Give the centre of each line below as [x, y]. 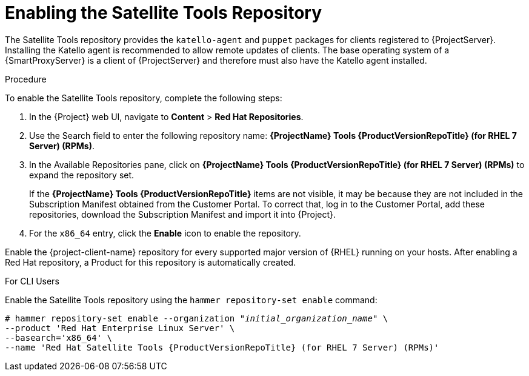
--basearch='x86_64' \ [59, 337]
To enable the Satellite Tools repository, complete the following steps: [144, 98]
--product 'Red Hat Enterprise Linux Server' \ [120, 328]
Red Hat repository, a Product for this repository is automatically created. [151, 262]
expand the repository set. [82, 175]
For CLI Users [32, 281]
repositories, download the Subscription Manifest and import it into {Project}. [183, 214]
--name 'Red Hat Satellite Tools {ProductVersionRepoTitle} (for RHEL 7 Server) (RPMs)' [222, 347]
